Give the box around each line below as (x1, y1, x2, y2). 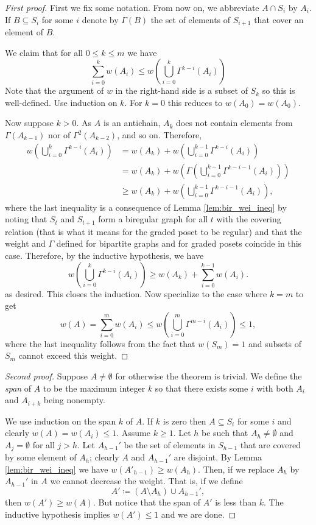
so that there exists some (155, 381, 248, 394)
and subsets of (248, 337, 301, 350)
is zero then (163, 414, 206, 427)
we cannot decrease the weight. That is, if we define (50, 474, 243, 487)
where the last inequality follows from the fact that (5, 337, 195, 350)
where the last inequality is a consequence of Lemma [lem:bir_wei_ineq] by (5, 200, 287, 213)
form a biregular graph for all (98, 213, 208, 225)
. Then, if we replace (198, 462, 275, 475)
